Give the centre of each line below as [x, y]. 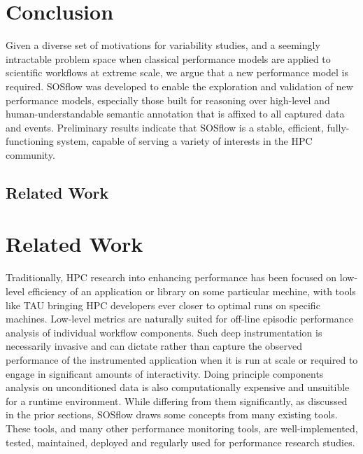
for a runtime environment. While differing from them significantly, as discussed [177, 400]
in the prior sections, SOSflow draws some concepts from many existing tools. [172, 414]
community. [30, 154]
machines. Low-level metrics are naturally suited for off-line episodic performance [179, 319]
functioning [30, 141]
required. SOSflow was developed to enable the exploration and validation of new [179, 86]
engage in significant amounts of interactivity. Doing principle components [165, 373]
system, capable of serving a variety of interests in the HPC [185, 141]
